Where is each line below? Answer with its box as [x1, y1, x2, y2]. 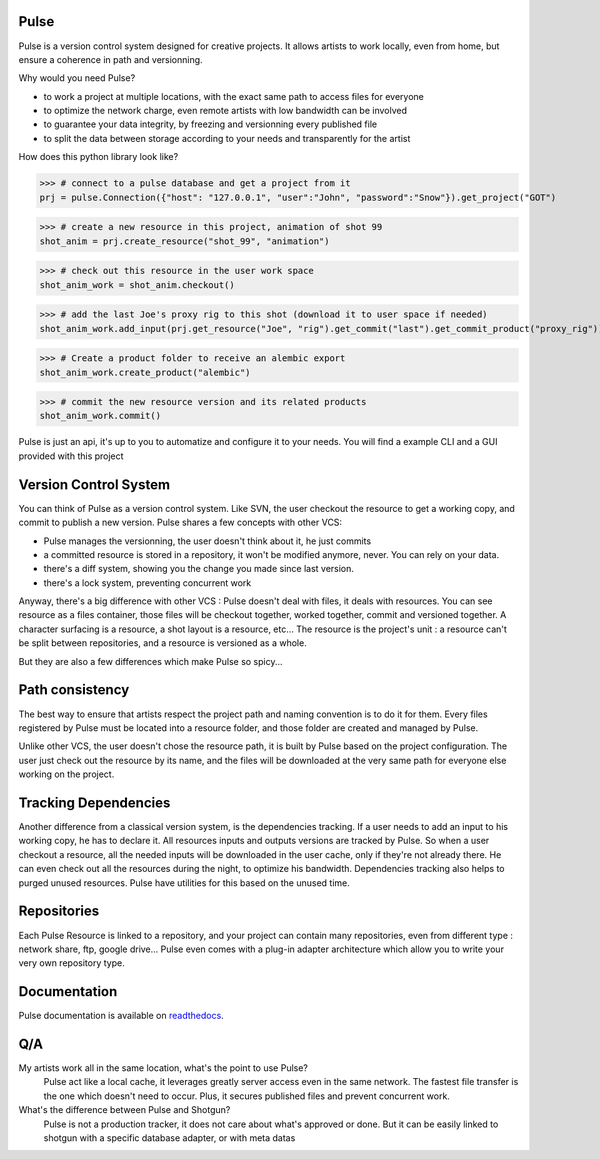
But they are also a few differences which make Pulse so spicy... [18, 655, 284, 667]
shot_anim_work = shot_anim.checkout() [39, 279, 235, 290]
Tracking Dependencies [18, 794, 171, 811]
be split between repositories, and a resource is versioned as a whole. [18, 637, 307, 649]
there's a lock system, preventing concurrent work [43, 576, 252, 589]
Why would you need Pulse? [18, 72, 136, 84]
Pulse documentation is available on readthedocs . [18, 1010, 224, 1022]
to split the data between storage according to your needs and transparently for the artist [43, 132, 411, 144]
